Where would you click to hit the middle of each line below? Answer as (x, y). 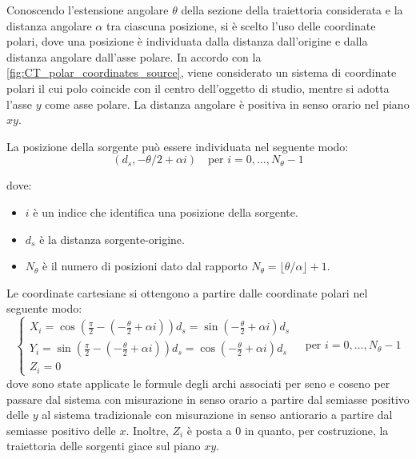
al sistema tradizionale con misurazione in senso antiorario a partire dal (217, 415)
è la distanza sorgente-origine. (112, 239)
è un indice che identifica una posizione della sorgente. (166, 212)
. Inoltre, (147, 430)
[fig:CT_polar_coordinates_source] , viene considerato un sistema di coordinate (202, 72)
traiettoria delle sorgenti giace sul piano (104, 446)
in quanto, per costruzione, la (316, 430)
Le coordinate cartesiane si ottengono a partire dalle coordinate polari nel (187, 292)
